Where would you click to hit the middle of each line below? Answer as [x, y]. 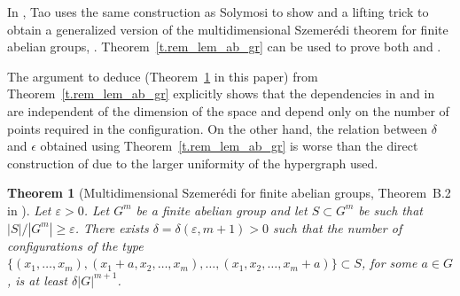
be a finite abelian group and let [222, 210]
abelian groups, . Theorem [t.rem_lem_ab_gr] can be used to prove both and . [224, 47]
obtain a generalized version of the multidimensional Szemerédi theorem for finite [228, 29]
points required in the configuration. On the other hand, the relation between [217, 128]
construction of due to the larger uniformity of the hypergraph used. [193, 163]
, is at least [37, 280]
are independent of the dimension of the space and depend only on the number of [228, 110]
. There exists [112, 227]
